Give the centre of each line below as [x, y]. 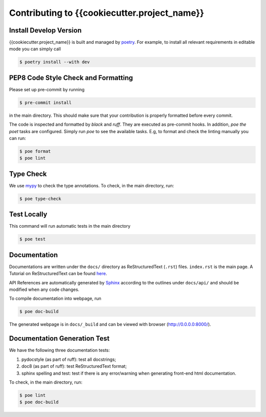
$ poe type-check [40, 199]
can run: [18, 139]
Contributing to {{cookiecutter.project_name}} [107, 13]
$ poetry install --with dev [55, 62]
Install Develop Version [45, 30]
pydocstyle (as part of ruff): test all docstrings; [69, 359]
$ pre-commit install [46, 103]
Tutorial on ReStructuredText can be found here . [58, 274]
